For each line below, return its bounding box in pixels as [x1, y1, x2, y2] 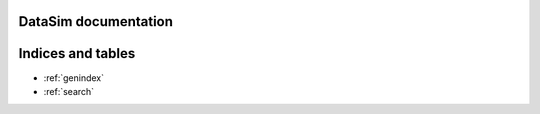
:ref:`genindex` [43, 71, 105, 84]
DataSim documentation [18, 13, 174, 30]
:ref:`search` [43, 85, 95, 97]
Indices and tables [18, 45, 136, 62]
